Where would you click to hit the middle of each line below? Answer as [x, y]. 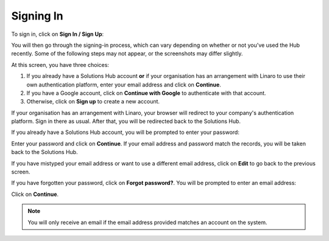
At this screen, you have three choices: [60, 65]
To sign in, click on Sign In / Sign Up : [58, 34]
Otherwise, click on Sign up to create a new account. [93, 102]
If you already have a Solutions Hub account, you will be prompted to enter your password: [126, 132]
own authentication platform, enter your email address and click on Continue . [124, 85]
